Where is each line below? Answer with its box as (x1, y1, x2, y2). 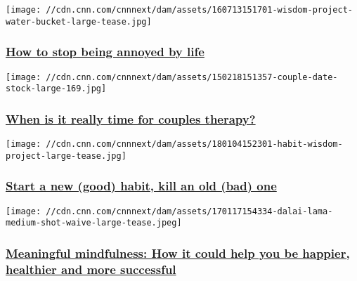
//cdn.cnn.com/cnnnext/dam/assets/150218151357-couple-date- (46, 72, 338, 82)
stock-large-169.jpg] (6, 84, 107, 94)
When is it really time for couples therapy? (6, 110, 256, 127)
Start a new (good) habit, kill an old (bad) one (6, 177, 277, 195)
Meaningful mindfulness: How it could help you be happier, (6, 244, 350, 261)
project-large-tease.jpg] (6, 150, 126, 161)
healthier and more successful (6, 260, 176, 277)
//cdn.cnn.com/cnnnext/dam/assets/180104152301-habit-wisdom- (46, 139, 343, 150)
